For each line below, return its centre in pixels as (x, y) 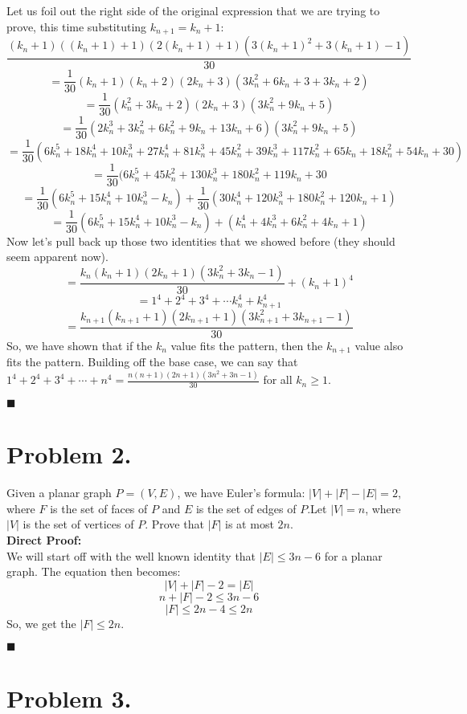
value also (379, 345)
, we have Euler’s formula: (241, 493)
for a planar (353, 555)
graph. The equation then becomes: (94, 571)
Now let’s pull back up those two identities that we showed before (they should (201, 241)
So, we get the (41, 623)
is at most (250, 524)
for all (278, 379)
